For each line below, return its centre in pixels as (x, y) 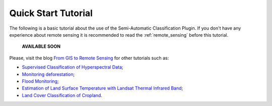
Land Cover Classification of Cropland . (62, 95)
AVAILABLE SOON (41, 46)
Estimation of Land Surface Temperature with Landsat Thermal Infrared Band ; (103, 88)
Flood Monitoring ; (40, 81)
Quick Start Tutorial (51, 13)
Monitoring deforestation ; (48, 74)
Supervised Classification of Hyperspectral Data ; (73, 67)
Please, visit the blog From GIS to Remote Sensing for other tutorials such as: (89, 58)
